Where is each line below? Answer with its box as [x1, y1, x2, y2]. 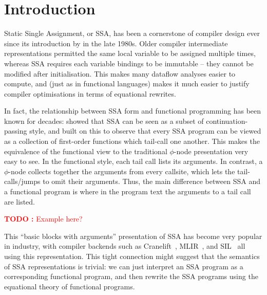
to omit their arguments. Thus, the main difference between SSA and [43, 176, 260, 187]
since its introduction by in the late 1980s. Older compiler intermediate [4, 38, 228, 48]
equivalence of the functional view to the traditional [4, 145, 167, 156]
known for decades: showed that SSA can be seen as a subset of [4, 115, 204, 126]
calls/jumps [4, 176, 41, 187]
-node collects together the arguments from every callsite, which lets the [8, 165, 235, 176]
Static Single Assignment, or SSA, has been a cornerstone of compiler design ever [4, 28, 260, 39]
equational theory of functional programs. [4, 281, 135, 291]
